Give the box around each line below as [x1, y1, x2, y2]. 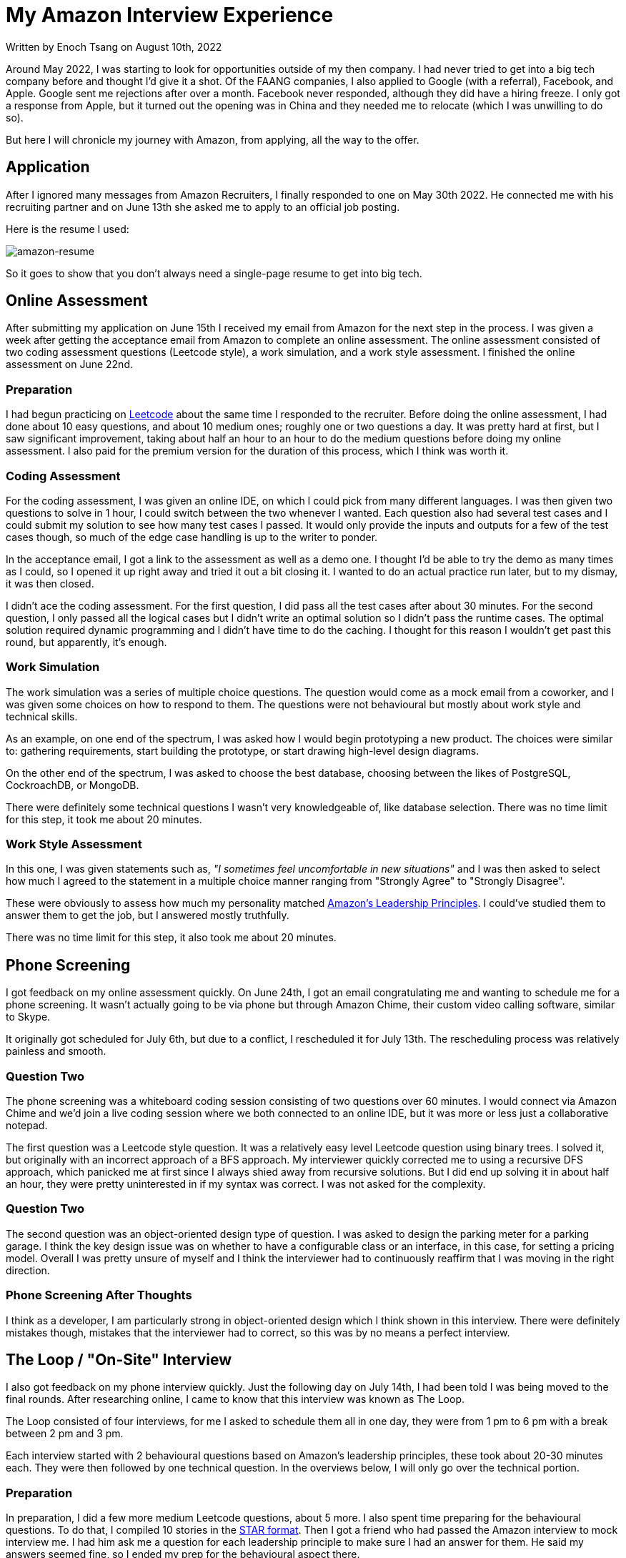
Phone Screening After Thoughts [6, 1288, 192, 1303]
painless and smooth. [6, 1045, 106, 1058]
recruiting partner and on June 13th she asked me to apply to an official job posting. [6, 200, 400, 213]
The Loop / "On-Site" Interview [6, 1350, 232, 1369]
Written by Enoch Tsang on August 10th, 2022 [6, 40, 222, 53]
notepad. [6, 1119, 48, 1132]
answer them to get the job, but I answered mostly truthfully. [6, 909, 289, 922]
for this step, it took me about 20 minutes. [6, 813, 202, 825]
